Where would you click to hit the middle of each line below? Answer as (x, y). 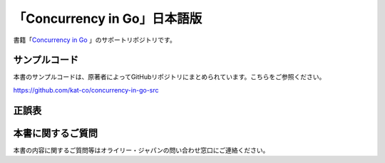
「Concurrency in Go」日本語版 (108, 19)
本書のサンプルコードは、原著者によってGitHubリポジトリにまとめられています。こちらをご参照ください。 (169, 77)
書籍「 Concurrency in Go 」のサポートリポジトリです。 (94, 40)
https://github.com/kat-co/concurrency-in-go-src (86, 90)
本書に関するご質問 (55, 133)
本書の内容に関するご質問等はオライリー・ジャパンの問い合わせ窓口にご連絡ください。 (141, 150)
